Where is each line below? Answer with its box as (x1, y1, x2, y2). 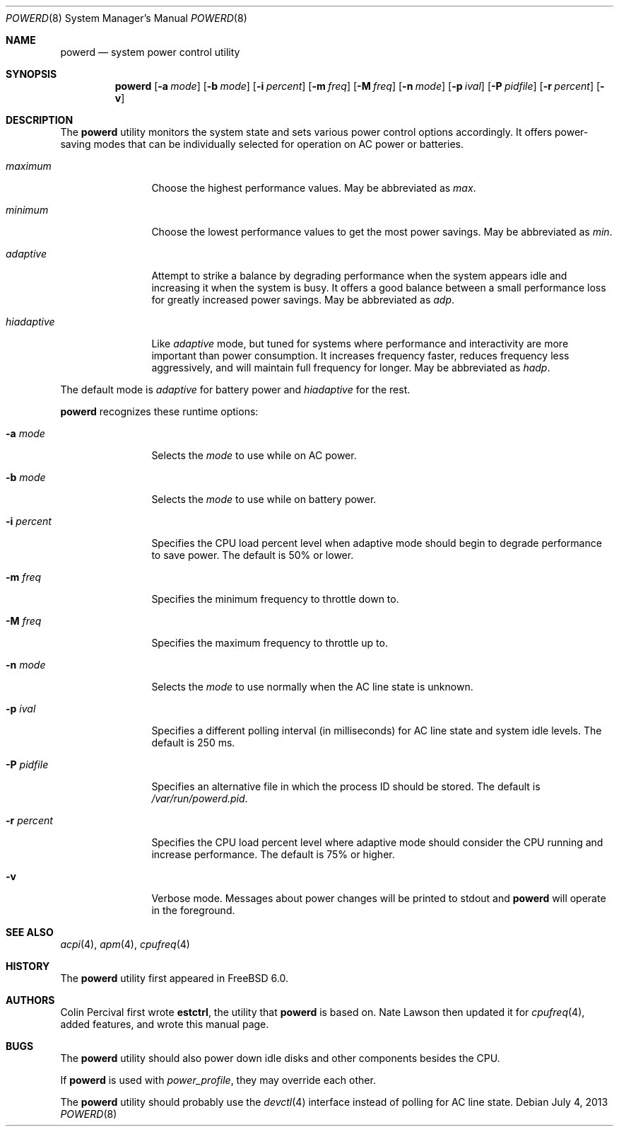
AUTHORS (6, 994, 55, 1006)
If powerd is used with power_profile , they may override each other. (60, 1074, 376, 1086)
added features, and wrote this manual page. (60, 1018, 269, 1030)
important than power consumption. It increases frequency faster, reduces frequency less (151, 350, 570, 362)
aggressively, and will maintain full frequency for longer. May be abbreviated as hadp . (151, 362, 550, 374)
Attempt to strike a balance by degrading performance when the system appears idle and (151, 270, 567, 282)
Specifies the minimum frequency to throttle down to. (151, 593, 399, 605)
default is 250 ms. (151, 737, 235, 749)
